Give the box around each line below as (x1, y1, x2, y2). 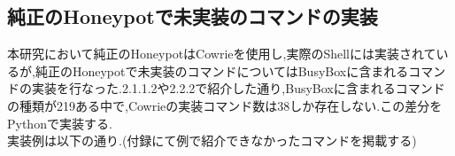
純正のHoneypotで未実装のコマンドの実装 (7, 3, 378, 30)
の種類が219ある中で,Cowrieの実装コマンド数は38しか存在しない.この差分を (7, 96, 443, 114)
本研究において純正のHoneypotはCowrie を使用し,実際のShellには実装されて (7, 44, 436, 63)
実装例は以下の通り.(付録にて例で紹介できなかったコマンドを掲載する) (7, 131, 417, 150)
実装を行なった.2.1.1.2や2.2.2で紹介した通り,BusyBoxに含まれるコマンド (31, 79, 445, 97)
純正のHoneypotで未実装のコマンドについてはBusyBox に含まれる (35, 61, 409, 80)
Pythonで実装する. (7, 113, 112, 132)
